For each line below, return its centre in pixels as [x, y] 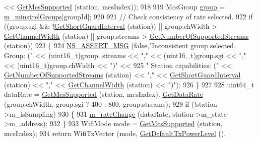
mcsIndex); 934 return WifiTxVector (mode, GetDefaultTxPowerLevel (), [115, 133]
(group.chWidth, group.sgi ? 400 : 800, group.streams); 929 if [97, 104]
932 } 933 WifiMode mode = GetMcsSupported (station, [136, 123]
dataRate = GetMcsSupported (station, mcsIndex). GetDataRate [104, 94]
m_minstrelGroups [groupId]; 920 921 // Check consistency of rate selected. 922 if [129, 16]
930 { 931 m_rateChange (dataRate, [114, 113]
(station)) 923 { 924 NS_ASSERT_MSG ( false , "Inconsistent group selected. [120, 45]
